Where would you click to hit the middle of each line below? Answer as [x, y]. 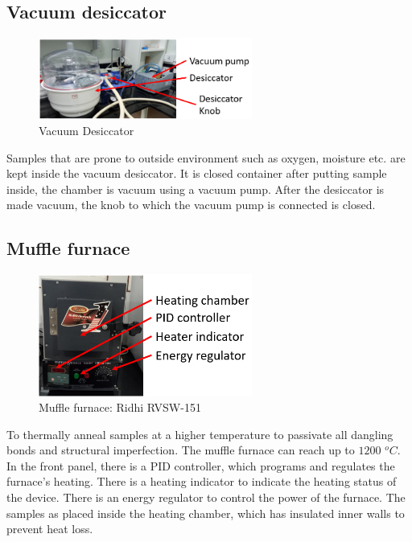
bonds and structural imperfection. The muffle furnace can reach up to [181, 450]
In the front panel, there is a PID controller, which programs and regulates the [201, 465]
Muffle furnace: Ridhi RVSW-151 [120, 407]
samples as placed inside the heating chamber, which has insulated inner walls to [206, 513]
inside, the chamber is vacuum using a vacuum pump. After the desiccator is [196, 189]
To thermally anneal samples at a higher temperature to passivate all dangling [200, 434]
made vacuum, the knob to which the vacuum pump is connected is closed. [191, 205]
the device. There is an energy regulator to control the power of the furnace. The [206, 497]
